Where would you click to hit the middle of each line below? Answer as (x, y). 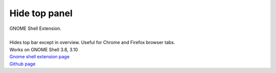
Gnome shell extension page (40, 57)
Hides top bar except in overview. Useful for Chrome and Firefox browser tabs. (92, 43)
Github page (22, 64)
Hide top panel (41, 13)
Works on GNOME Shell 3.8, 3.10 (44, 49)
